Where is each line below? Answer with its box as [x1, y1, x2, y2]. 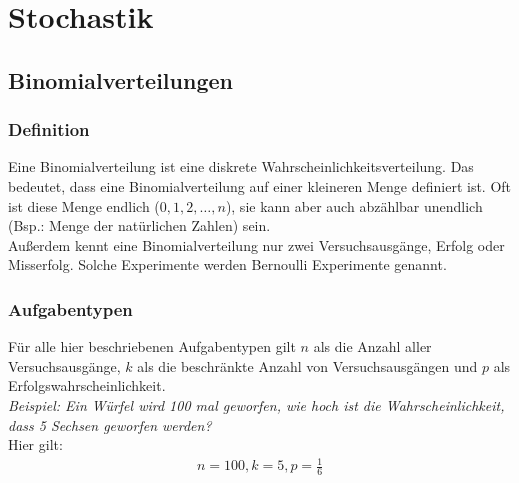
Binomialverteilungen [8, 64, 233, 95]
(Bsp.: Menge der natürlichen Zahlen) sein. [8, 215, 271, 236]
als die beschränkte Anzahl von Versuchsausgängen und [137, 355, 478, 376]
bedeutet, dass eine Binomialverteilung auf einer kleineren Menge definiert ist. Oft [8, 175, 512, 196]
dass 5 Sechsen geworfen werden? [8, 414, 212, 435]
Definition [8, 117, 90, 142]
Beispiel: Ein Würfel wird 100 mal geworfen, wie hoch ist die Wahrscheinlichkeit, [8, 394, 505, 415]
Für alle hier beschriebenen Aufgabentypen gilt [8, 336, 296, 357]
